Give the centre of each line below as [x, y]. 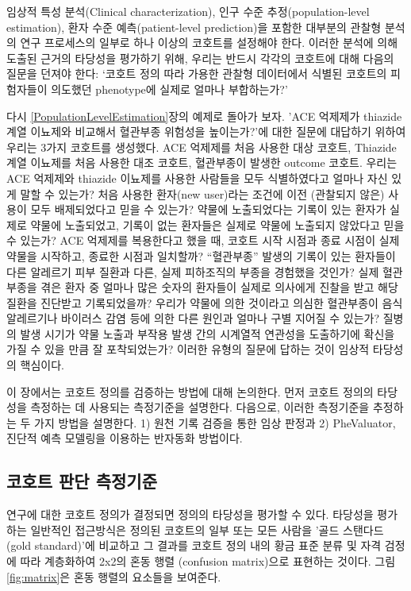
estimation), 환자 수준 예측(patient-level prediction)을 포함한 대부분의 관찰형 [194, 27]
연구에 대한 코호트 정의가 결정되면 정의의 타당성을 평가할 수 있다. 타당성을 [190, 514]
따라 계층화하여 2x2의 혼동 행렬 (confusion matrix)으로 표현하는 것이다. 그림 [208, 561]
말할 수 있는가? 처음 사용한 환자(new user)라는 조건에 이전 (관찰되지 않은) [202, 193]
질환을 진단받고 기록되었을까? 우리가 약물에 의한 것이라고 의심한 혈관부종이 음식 [205, 302]
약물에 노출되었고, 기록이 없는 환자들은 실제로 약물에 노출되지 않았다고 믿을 [217, 224]
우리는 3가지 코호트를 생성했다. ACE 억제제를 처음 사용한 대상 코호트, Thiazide [202, 147]
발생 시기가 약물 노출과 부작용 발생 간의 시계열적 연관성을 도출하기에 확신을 [207, 333]
